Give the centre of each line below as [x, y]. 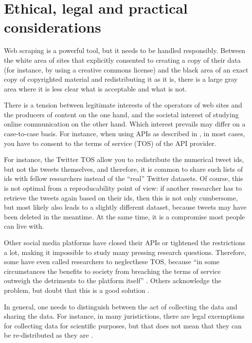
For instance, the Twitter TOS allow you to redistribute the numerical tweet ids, [124, 159]
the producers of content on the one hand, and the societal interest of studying [121, 114]
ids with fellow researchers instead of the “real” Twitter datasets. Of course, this [124, 178]
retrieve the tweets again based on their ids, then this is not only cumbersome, [121, 197]
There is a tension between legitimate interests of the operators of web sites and [123, 105]
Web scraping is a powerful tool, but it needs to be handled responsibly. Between [125, 50]
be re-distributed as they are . [49, 335]
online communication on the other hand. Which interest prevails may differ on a [125, 124]
